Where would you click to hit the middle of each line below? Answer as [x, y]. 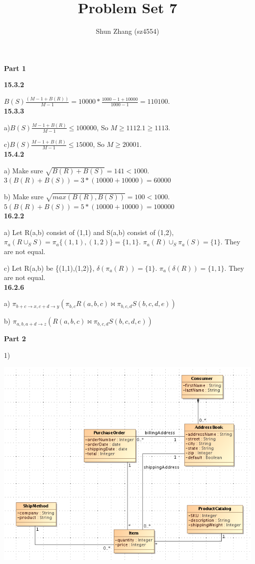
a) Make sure [24, 170]
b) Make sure [24, 196]
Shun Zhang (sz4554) [127, 31]
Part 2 [15, 339]
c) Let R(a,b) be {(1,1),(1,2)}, [49, 268]
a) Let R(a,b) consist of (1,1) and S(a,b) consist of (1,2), [89, 232]
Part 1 [15, 68]
